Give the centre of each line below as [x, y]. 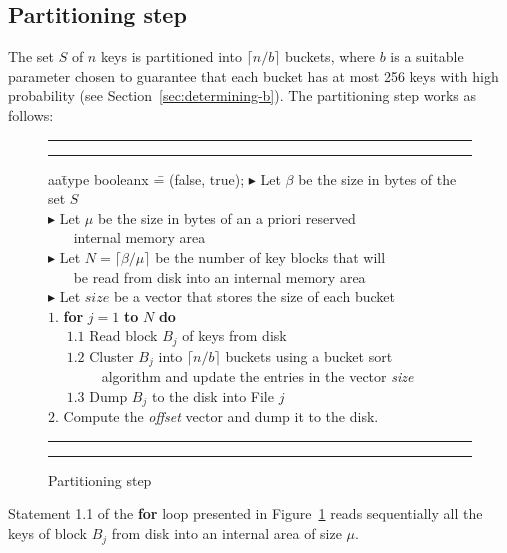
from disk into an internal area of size [226, 533]
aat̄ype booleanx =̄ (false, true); [146, 178]
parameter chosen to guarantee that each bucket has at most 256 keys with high [253, 75]
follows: [31, 114]
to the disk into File [212, 395]
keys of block [48, 533]
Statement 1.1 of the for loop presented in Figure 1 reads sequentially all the [245, 513]
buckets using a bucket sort [309, 355]
